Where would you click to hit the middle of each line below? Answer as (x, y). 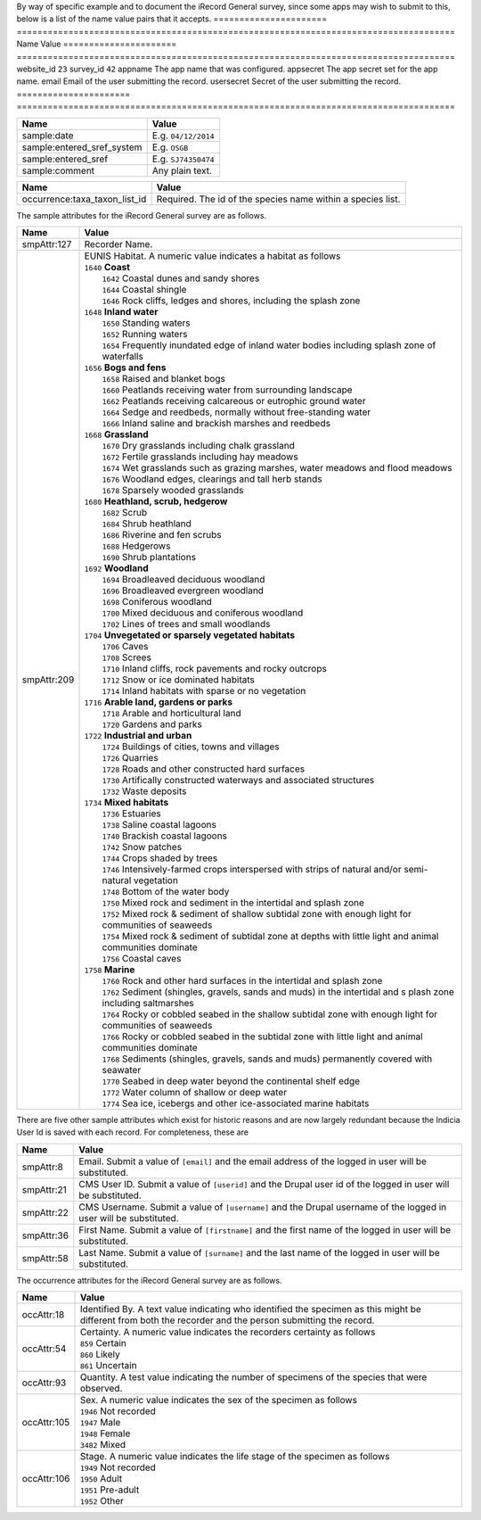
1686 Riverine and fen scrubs (162, 534)
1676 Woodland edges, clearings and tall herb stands (212, 479)
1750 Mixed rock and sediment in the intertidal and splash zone (233, 903)
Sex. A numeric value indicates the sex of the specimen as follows (219, 1400)
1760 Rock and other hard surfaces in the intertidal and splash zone (242, 980)
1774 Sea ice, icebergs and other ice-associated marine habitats (236, 1103)
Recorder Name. (118, 244)
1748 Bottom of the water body (166, 891)
